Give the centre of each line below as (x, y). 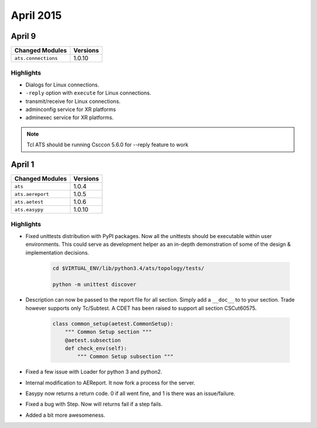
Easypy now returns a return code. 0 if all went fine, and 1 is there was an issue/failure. (130, 393)
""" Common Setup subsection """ (125, 357)
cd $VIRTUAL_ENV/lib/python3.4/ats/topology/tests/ (129, 268)
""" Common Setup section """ (108, 332)
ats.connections (36, 58)
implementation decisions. (57, 252)
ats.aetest (29, 202)
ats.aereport (32, 194)
